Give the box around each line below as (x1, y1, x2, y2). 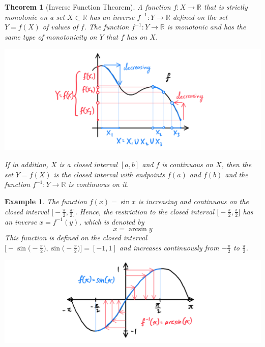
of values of (42, 21, 78, 32)
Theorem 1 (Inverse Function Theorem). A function (5, 2, 171, 12)
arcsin (128, 226, 147, 233)
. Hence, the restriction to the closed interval (75, 206, 215, 216)
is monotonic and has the (167, 21, 246, 32)
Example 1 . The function (5, 196, 87, 207)
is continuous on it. (68, 179, 129, 190)
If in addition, (5, 159, 48, 170)
